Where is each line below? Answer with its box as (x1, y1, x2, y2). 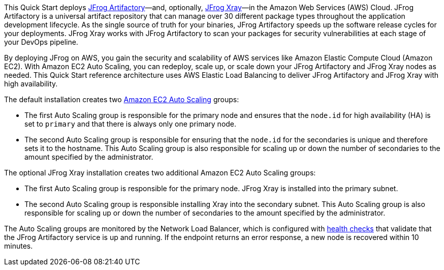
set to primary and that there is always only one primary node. (24, 119, 237, 128)
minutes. (4, 242, 33, 250)
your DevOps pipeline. (4, 38, 78, 46)
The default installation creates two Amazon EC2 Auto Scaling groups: (4, 95, 239, 104)
